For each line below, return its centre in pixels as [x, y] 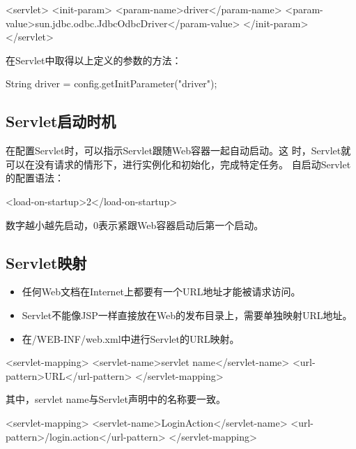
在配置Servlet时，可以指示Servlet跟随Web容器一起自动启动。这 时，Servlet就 [178, 150]
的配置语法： [35, 178]
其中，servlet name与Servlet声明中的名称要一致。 [116, 399]
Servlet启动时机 [61, 121]
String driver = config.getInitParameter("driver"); [111, 83]
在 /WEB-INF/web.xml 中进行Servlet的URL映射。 [131, 338]
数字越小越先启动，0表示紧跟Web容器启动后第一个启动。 [135, 224]
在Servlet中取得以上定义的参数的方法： [94, 60]
